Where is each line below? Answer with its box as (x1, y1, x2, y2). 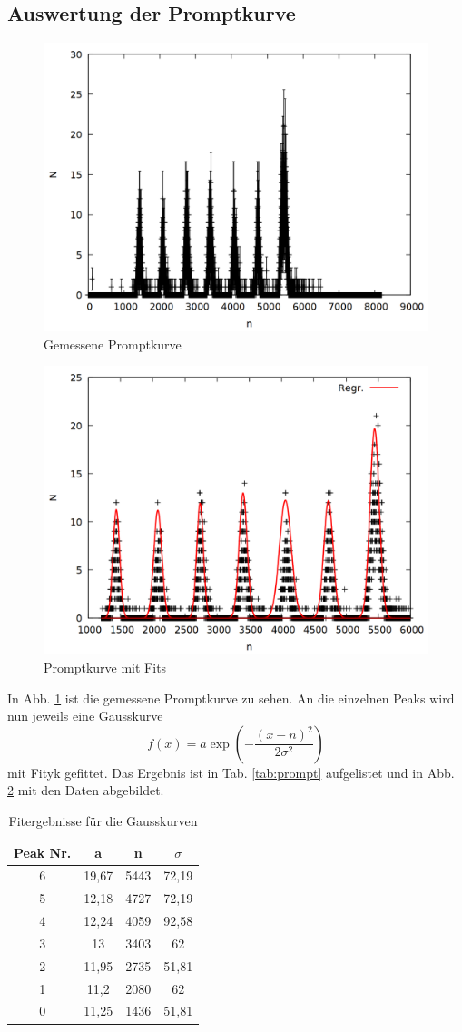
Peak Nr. (14, 842, 72, 861)
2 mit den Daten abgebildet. (7, 781, 164, 800)
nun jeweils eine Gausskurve (7, 706, 163, 725)
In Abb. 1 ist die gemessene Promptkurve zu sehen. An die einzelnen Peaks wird (7, 688, 455, 707)
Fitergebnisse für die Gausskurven (8, 811, 198, 830)
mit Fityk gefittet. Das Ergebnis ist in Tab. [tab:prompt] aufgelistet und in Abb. (7, 762, 455, 781)
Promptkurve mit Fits (44, 657, 167, 676)
